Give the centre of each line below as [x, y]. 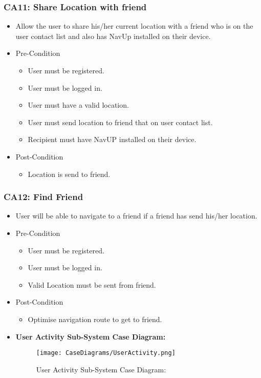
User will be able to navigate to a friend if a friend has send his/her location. [136, 216]
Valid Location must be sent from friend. [92, 284]
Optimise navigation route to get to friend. [95, 319]
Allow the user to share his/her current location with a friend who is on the [134, 26]
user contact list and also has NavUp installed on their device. [113, 36]
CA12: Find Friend [43, 197]
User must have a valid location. [78, 105]
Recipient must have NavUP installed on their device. [112, 139]
